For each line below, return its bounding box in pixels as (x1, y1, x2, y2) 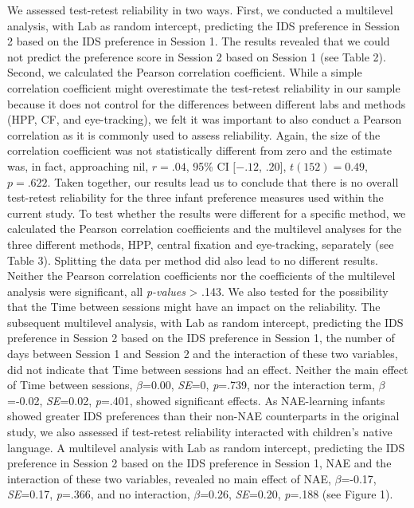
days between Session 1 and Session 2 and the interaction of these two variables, (7, 345, 398, 362)
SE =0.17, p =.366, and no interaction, (7, 486, 190, 502)
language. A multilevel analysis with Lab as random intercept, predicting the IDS (7, 439, 405, 455)
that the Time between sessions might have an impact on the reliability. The (7, 298, 381, 315)
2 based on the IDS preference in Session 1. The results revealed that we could (7, 33, 390, 49)
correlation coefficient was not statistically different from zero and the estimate (7, 142, 393, 159)
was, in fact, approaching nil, (7, 157, 149, 174)
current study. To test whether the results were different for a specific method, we (7, 204, 406, 221)
